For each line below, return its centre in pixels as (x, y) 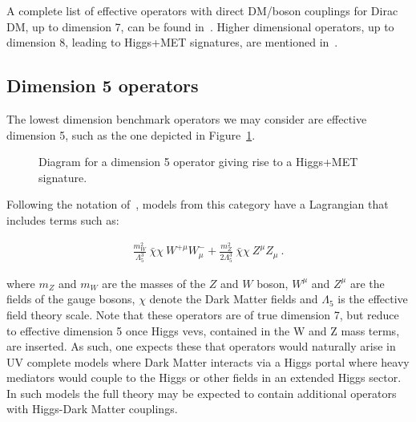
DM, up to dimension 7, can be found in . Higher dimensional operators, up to (200, 26)
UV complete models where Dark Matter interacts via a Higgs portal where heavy (208, 361)
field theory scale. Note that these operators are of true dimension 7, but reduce (203, 314)
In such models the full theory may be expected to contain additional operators (202, 393)
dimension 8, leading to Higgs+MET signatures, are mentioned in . (172, 42)
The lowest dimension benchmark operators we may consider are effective (187, 118)
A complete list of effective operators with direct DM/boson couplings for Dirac (202, 10)
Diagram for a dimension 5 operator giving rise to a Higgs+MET (198, 162)
